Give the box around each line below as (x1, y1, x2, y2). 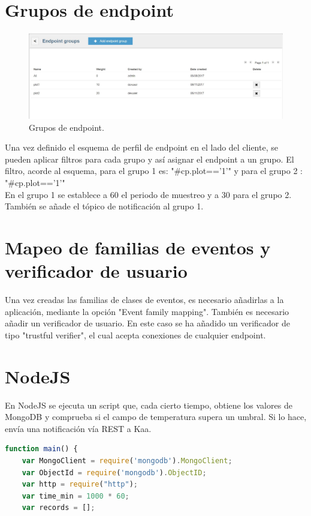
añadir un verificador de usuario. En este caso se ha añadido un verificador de (5, 317, 290, 329)
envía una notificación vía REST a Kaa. (5, 422, 152, 434)
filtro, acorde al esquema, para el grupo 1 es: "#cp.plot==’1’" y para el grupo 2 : (5, 164, 303, 177)
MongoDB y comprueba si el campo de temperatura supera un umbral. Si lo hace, (5, 410, 307, 423)
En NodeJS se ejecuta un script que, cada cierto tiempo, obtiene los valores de (5, 398, 292, 411)
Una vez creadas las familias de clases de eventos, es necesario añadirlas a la (5, 293, 284, 306)
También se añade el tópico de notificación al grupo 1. (5, 200, 204, 212)
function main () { (5, 445, 78, 454)
